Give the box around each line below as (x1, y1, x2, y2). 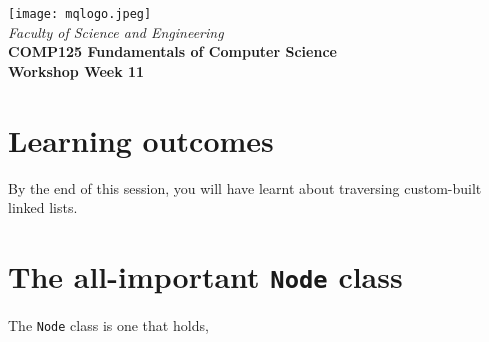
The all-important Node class (8, 255, 403, 296)
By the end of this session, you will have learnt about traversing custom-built (8, 177, 482, 198)
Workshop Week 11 (8, 60, 145, 81)
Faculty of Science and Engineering (8, 21, 224, 42)
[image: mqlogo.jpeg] (8, 7, 152, 21)
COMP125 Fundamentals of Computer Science (8, 41, 337, 62)
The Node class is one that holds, (8, 315, 209, 335)
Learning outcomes (8, 119, 274, 160)
